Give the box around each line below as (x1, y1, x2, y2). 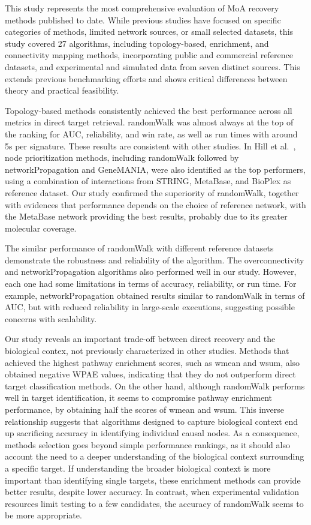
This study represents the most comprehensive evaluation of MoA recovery (5, 2, 279, 14)
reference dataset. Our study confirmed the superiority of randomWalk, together (5, 186, 299, 199)
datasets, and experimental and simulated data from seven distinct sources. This (5, 60, 300, 73)
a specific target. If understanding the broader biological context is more (5, 461, 271, 474)
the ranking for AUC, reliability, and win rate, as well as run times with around (5, 127, 298, 140)
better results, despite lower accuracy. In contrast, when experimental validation (5, 485, 299, 498)
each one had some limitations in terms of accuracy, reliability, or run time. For (5, 277, 297, 290)
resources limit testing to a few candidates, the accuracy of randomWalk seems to (5, 497, 304, 509)
